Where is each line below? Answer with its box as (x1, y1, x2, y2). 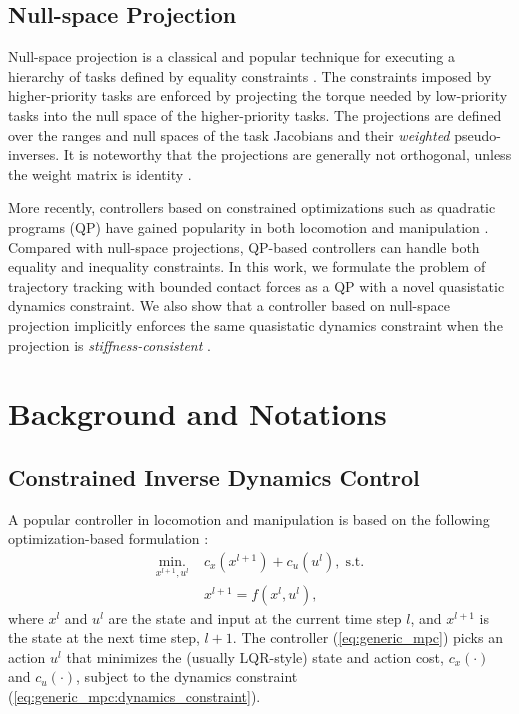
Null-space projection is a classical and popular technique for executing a (8, 46, 455, 67)
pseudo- (454, 124, 501, 145)
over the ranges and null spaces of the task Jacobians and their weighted (8, 124, 450, 145)
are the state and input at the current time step (108, 607, 402, 628)
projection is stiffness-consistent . (8, 334, 211, 355)
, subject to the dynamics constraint (76, 666, 298, 687)
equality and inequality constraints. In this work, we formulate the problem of (8, 256, 486, 277)
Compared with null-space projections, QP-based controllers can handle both (8, 236, 480, 257)
